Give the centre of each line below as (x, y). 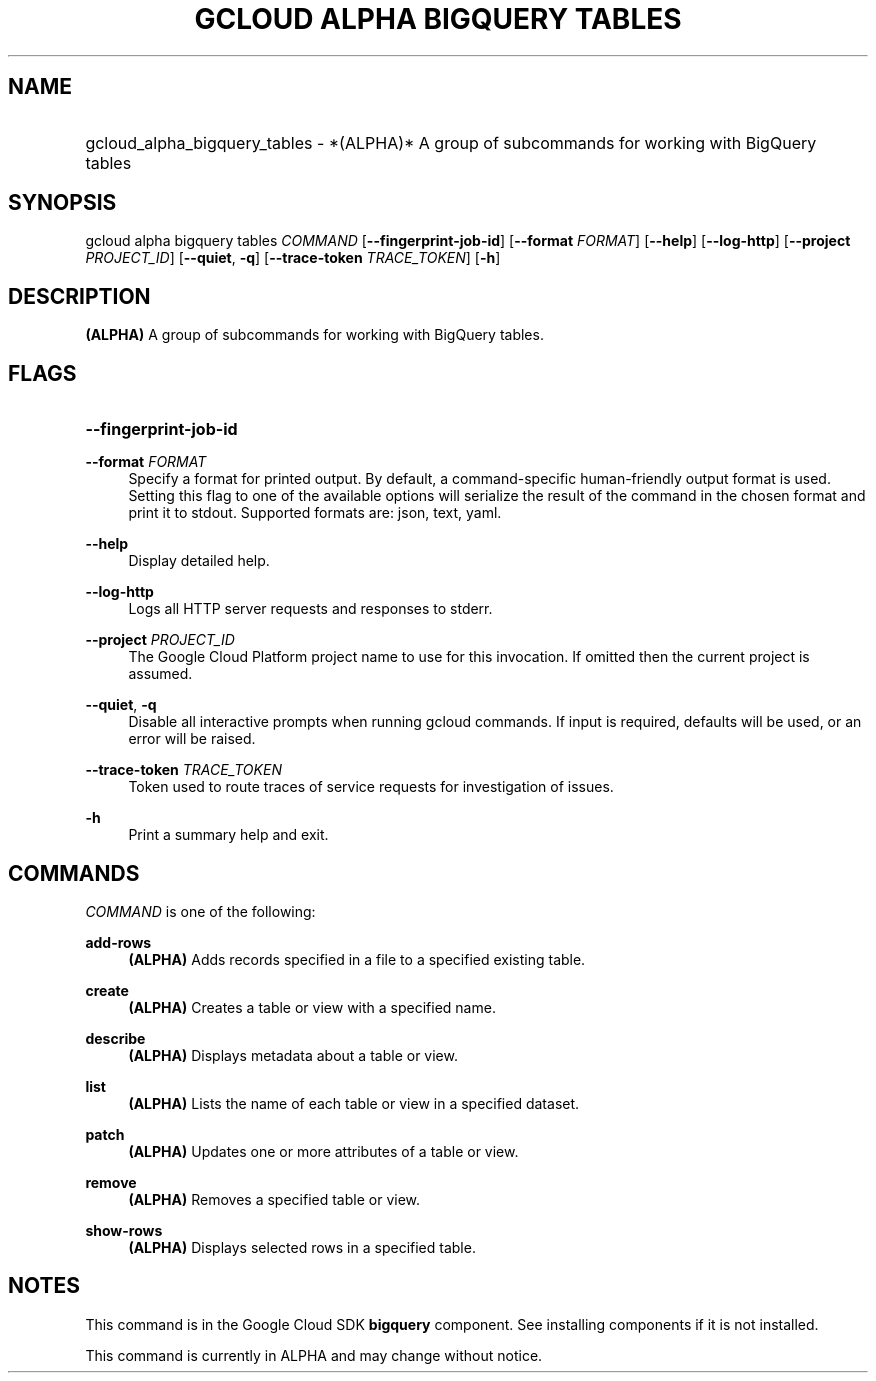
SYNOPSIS (62, 203)
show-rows (124, 1230)
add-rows (118, 942)
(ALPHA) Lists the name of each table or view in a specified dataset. (354, 1103)
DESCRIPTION (79, 296)
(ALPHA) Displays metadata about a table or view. (293, 1055)
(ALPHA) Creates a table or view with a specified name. (312, 1007)
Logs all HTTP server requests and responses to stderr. (310, 609)
